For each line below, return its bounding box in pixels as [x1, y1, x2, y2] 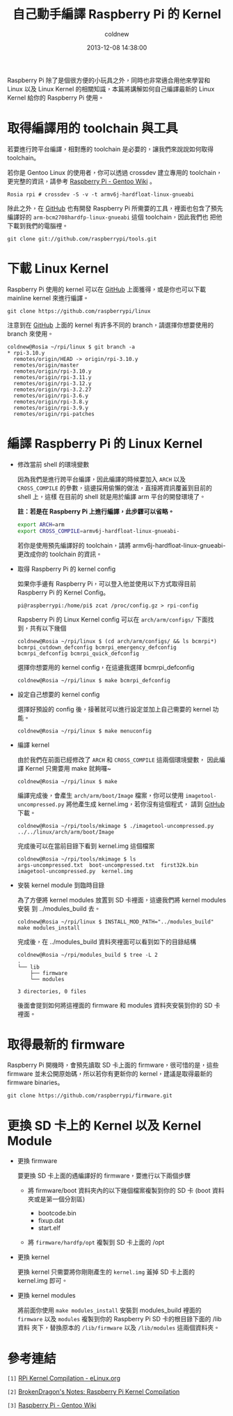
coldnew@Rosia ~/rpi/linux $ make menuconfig [17, 728, 152, 734]
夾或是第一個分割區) [27, 1195, 86, 1203]
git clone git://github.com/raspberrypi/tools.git [7, 235, 157, 243]
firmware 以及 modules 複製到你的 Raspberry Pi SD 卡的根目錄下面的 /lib [17, 1315, 222, 1323]
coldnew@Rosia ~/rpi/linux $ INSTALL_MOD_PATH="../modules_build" [17, 918, 214, 925]
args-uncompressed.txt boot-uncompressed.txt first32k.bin [17, 861, 199, 868]
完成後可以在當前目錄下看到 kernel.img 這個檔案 [17, 841, 155, 850]
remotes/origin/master [13, 362, 79, 369]
